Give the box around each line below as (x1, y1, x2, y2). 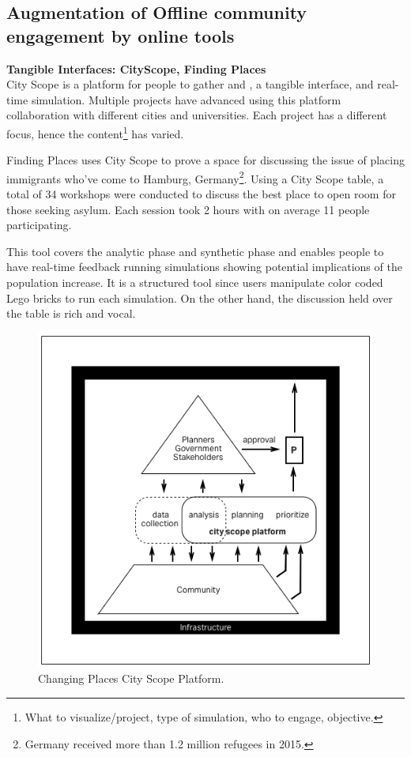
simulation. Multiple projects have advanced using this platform (31, 91, 341, 107)
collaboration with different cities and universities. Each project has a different (6, 107, 387, 123)
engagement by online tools (6, 23, 235, 47)
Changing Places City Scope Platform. (38, 670, 224, 687)
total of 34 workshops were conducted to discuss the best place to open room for (6, 186, 396, 202)
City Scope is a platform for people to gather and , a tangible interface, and (6, 76, 374, 92)
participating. (6, 217, 72, 233)
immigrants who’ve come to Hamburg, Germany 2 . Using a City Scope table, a (6, 168, 384, 186)
